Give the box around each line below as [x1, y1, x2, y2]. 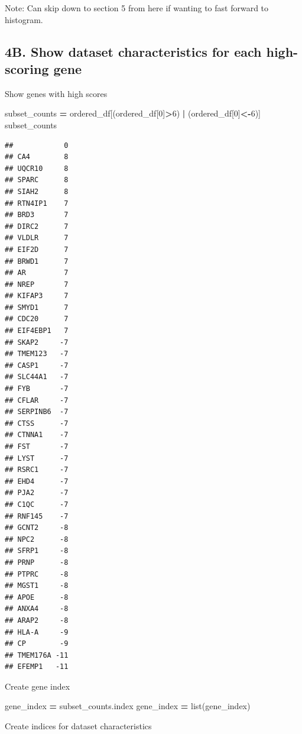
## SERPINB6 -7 [5, 408, 69, 416]
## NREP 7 [5, 280, 69, 289]
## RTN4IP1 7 [5, 199, 69, 208]
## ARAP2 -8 [5, 616, 69, 625]
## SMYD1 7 [5, 303, 69, 312]
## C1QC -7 [5, 500, 69, 509]
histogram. [5, 13, 43, 25]
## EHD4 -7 [5, 477, 69, 486]
